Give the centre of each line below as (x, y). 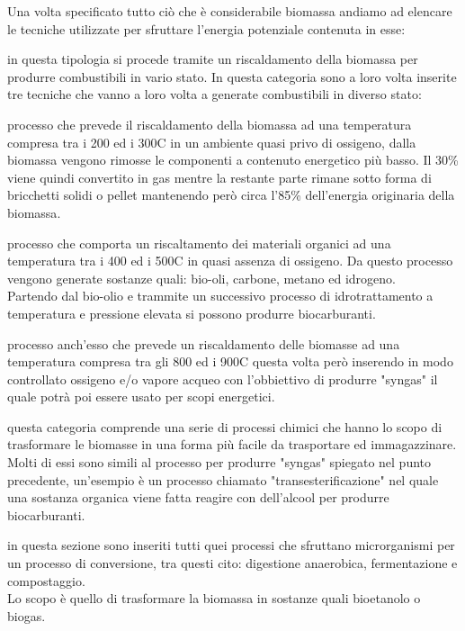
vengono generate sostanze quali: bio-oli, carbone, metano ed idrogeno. (201, 278)
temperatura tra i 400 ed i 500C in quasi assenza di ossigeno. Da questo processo (230, 261)
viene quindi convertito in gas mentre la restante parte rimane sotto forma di (219, 177)
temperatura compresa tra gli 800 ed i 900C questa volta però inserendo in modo (230, 361)
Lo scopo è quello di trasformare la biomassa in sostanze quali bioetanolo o (214, 598)
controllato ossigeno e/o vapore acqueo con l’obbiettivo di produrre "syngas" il (223, 379)
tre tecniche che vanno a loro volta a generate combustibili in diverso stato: (215, 94)
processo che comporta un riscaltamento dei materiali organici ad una (199, 243)
